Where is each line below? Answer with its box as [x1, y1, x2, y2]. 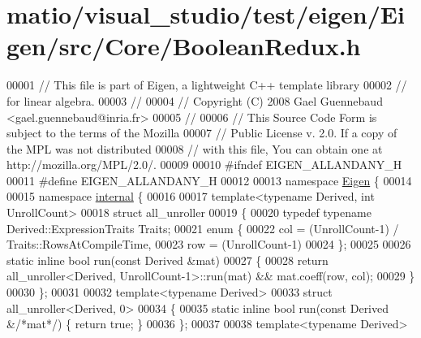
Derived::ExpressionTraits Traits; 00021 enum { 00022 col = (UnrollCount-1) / [6, 219, 399, 236]
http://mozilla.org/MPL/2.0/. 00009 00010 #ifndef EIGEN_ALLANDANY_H [6, 156, 402, 173]
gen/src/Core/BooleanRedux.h [6, 29, 361, 63]
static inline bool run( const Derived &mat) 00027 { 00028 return [6, 251, 329, 268]
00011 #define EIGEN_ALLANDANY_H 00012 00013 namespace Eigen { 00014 [6, 171, 412, 188]
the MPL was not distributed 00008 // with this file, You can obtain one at [6, 140, 383, 157]
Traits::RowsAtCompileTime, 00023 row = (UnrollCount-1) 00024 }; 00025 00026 [6, 236, 411, 253]
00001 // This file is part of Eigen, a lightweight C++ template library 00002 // [6, 76, 407, 93]
